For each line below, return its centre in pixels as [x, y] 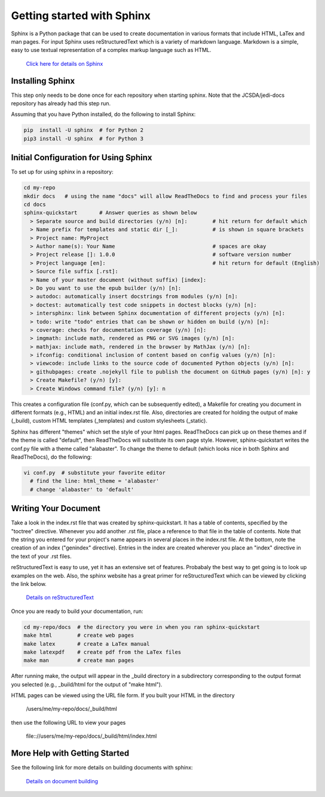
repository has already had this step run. [61, 103]
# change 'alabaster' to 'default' [82, 489]
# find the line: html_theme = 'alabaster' [95, 481]
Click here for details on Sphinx [65, 63]
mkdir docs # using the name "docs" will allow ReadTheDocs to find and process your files [165, 196]
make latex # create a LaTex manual [87, 644]
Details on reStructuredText [60, 597]
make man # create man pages [79, 660]
